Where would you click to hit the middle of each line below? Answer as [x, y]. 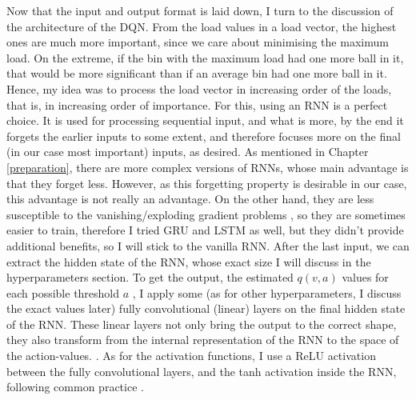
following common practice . [75, 387]
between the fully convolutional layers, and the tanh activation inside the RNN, [202, 371]
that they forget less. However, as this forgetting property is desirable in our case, [207, 183]
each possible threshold [63, 292]
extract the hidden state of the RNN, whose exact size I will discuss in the [189, 261]
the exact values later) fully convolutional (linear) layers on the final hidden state [206, 308]
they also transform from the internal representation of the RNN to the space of [203, 340]
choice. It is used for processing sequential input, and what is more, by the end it [205, 120]
